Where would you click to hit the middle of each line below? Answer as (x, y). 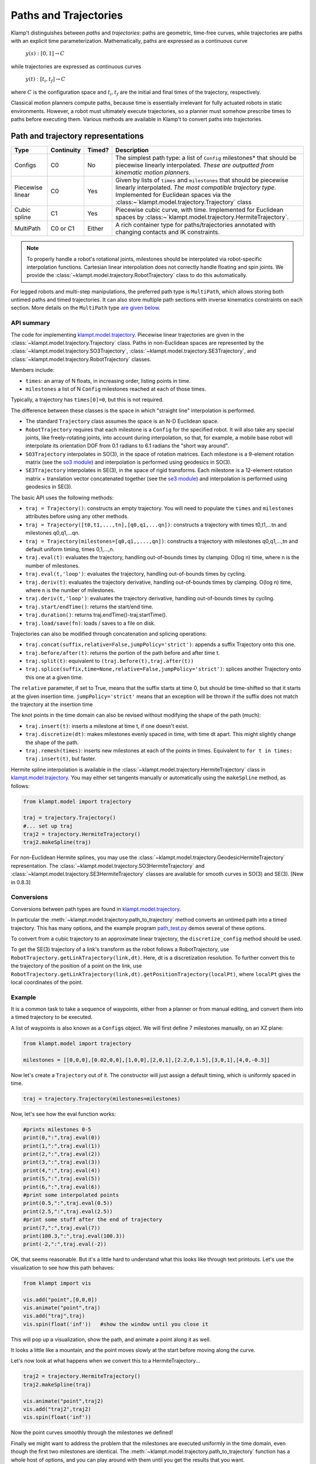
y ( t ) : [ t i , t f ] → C (45, 80)
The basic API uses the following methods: (62, 497)
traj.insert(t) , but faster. (61, 759)
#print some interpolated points (71, 1195)
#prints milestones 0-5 (57, 1129)
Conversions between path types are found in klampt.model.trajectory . (96, 909)
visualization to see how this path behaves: (63, 1267)
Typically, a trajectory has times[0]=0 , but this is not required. (87, 400)
